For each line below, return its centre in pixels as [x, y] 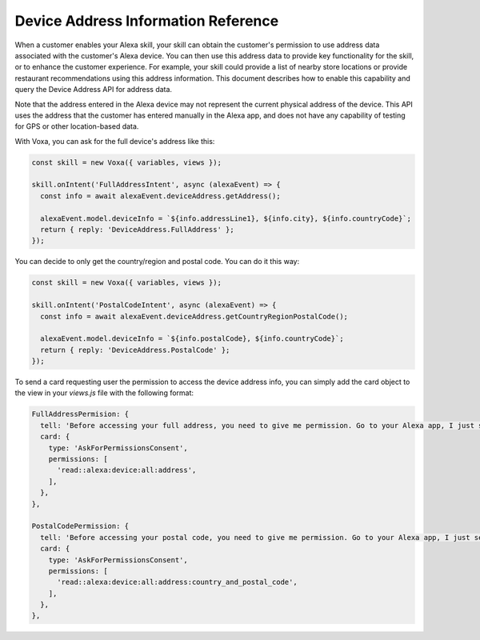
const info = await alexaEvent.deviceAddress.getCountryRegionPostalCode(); [194, 316]
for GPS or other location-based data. [77, 126]
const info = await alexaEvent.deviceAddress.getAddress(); [160, 196]
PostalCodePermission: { [80, 526]
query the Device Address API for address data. [93, 90]
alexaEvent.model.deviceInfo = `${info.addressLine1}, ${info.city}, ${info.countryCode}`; [226, 218]
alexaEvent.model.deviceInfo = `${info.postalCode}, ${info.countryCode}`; [192, 339]
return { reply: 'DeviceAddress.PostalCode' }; [135, 350]
